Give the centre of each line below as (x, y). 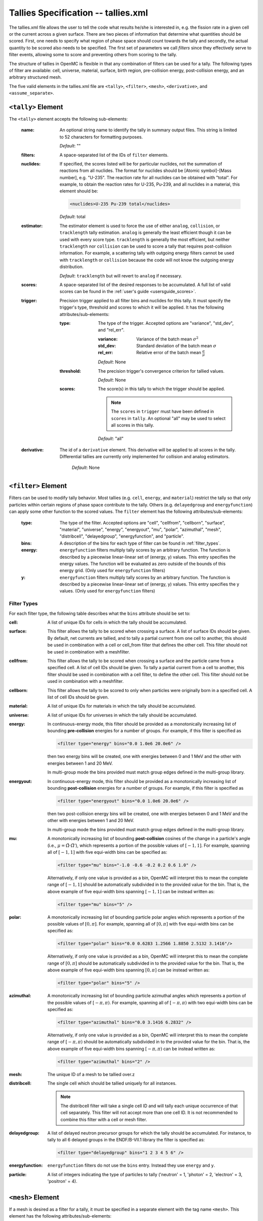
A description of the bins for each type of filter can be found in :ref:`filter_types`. (140, 543)
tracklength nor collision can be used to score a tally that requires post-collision (146, 246)
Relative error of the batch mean (169, 353)
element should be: (79, 191)
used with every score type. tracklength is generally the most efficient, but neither (145, 239)
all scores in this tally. (133, 425)
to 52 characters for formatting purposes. (101, 137)
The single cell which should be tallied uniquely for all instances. (112, 1083)
